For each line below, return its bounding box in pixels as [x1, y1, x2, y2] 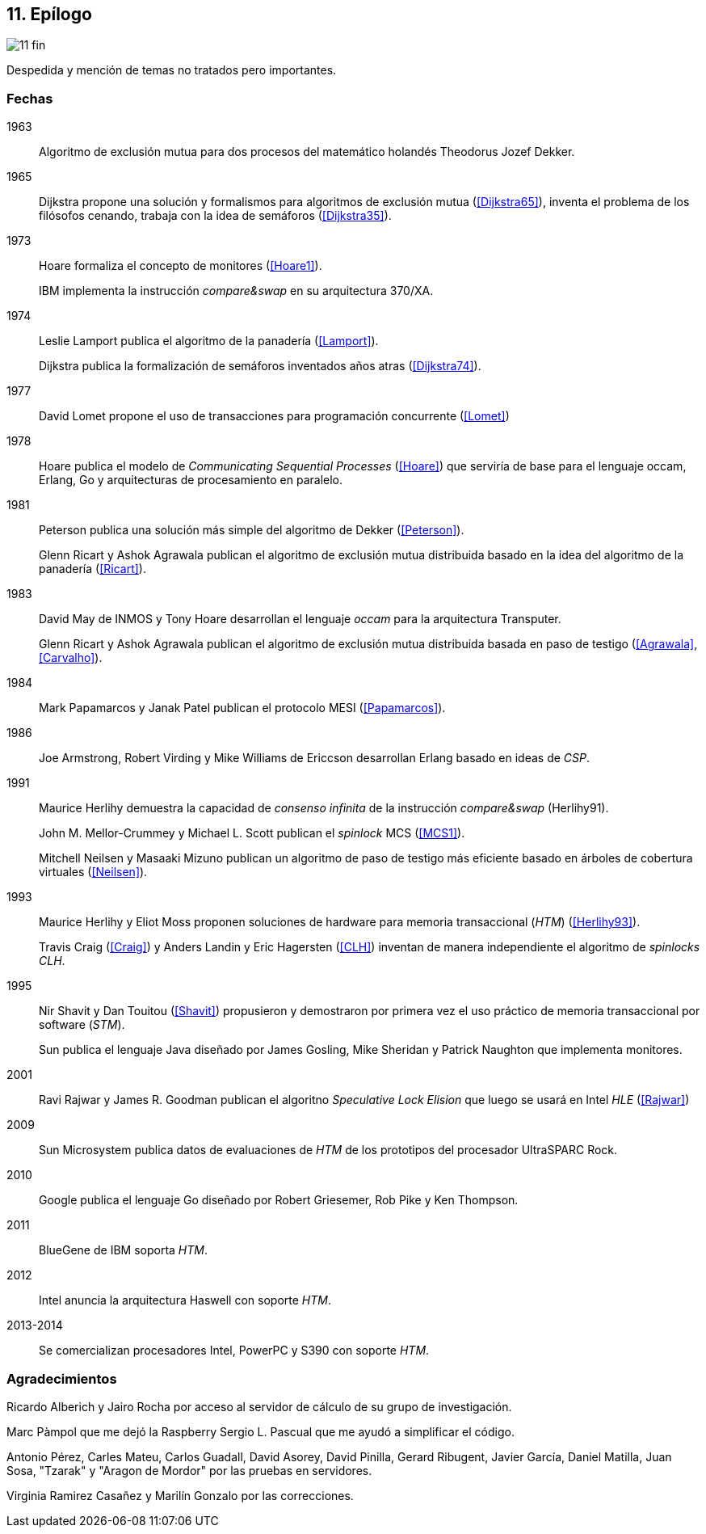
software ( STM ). [39, 1018, 125, 1032]
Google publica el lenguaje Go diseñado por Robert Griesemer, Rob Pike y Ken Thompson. [39, 1193, 519, 1207]
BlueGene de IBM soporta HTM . [39, 1243, 208, 1258]
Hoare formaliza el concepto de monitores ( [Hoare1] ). [39, 259, 322, 273]
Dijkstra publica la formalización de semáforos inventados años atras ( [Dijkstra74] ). [39, 359, 481, 373]
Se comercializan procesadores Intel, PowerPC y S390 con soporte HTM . [39, 1343, 430, 1358]
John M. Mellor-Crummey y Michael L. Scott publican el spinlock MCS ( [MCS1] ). [39, 826, 465, 841]
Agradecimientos [6, 1370, 117, 1387]
